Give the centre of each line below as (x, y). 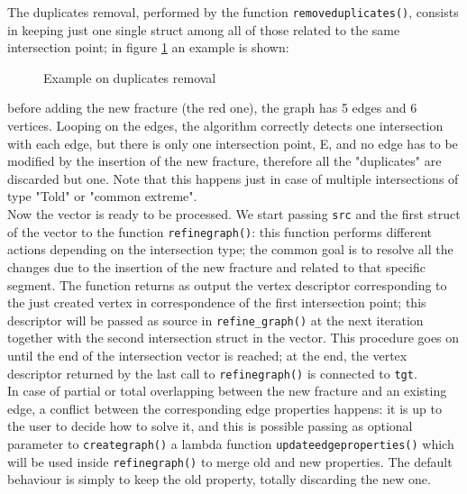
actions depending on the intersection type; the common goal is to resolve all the (230, 249)
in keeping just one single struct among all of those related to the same (204, 29)
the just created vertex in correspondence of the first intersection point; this (217, 302)
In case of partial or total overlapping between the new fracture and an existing (227, 391)
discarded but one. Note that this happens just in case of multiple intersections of (233, 178)
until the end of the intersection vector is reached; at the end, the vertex (207, 355)
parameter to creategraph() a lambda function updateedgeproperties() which (231, 443)
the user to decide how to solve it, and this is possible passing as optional (210, 426)
